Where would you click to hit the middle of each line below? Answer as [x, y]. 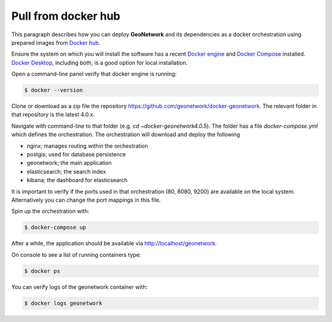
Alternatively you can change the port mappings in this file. [86, 200]
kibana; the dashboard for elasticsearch [77, 180]
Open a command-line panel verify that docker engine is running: [94, 74]
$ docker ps [42, 271]
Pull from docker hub [66, 16]
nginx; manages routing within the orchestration [88, 146]
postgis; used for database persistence [76, 155]
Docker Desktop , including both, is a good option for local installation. [100, 63]
